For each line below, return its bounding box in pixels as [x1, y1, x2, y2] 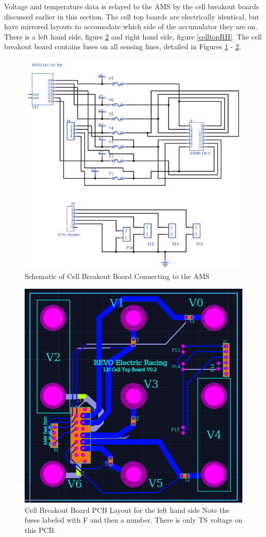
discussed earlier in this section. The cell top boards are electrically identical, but [4, 11, 260, 22]
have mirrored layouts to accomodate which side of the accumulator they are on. [4, 21, 258, 32]
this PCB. [25, 524, 56, 535]
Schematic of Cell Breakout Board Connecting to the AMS [25, 271, 210, 282]
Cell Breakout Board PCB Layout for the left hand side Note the [25, 504, 230, 515]
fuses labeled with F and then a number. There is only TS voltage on [25, 514, 243, 525]
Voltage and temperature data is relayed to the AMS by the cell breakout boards [4, 1, 259, 11]
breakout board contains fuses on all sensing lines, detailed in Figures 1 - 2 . [4, 41, 241, 52]
